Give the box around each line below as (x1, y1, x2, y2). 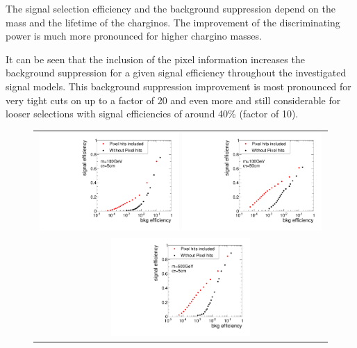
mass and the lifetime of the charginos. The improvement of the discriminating (6, 15, 340, 29)
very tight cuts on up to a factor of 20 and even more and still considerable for (6, 92, 341, 107)
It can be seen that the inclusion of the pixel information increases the (6, 51, 305, 66)
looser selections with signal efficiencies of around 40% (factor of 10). (6, 106, 299, 121)
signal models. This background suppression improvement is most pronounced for (6, 78, 351, 93)
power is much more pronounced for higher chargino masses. (6, 28, 262, 43)
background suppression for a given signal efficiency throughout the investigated (6, 65, 347, 80)
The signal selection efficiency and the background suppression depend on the (6, 1, 335, 15)
